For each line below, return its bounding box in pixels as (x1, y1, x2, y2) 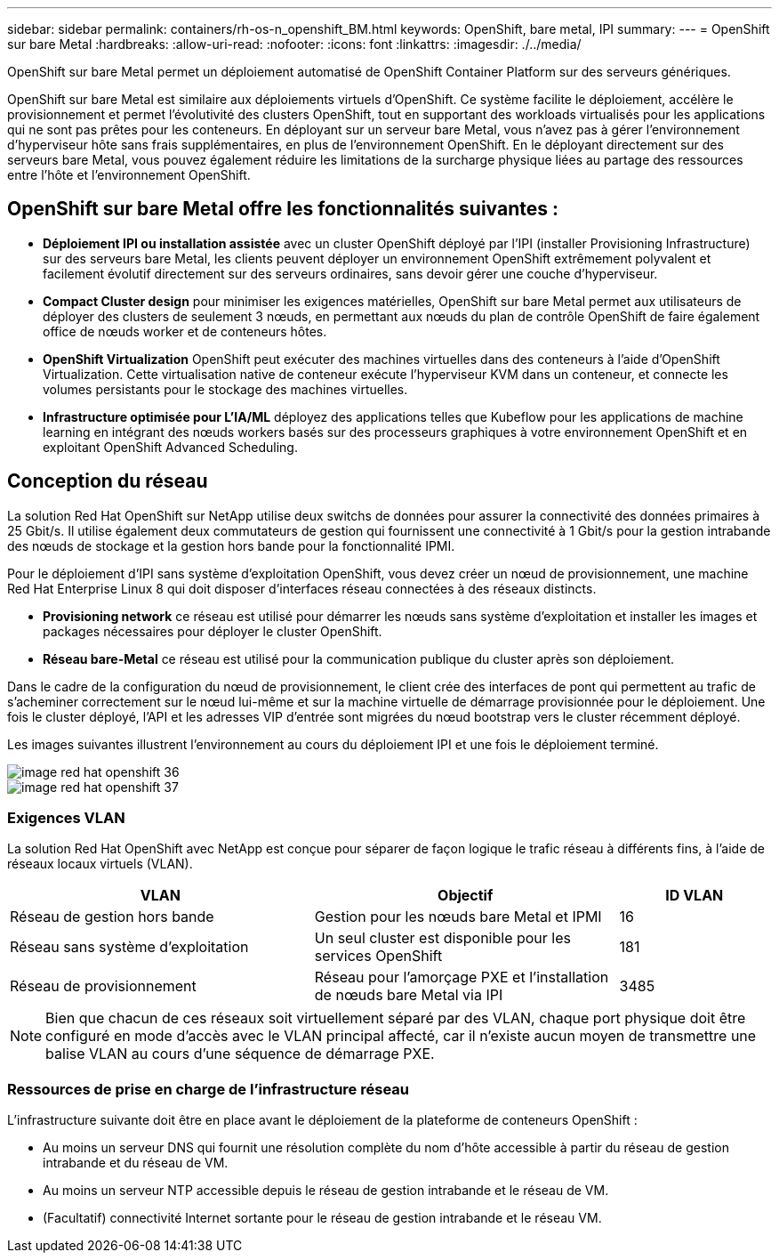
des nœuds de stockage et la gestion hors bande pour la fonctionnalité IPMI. (7, 537, 455, 553)
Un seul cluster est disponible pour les (314, 929, 571, 948)
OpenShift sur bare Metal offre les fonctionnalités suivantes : (7, 198, 558, 221)
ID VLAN (665, 886, 724, 905)
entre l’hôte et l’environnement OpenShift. (7, 167, 251, 182)
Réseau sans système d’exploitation (10, 938, 249, 957)
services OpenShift (314, 947, 443, 965)
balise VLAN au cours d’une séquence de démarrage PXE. (45, 1045, 435, 1063)
